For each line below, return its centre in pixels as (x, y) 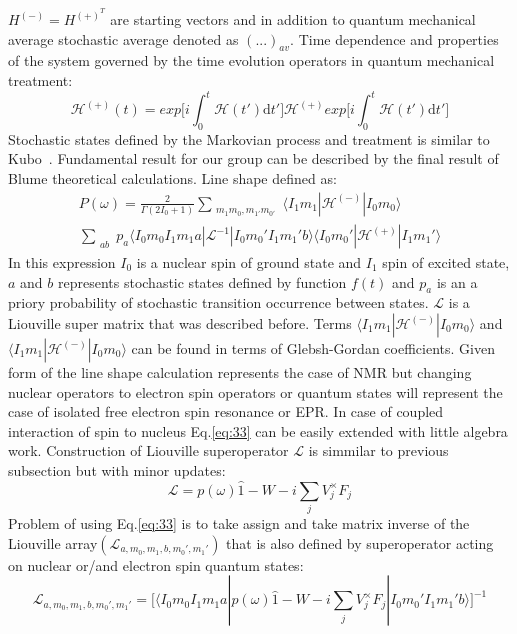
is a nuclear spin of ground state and (249, 261)
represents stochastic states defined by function (202, 281)
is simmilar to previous (378, 450)
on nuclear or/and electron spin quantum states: (156, 564)
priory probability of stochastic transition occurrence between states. (218, 302)
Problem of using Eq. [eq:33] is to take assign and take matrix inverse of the (239, 523)
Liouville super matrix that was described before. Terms (180, 322)
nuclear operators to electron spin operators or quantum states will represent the (255, 391)
